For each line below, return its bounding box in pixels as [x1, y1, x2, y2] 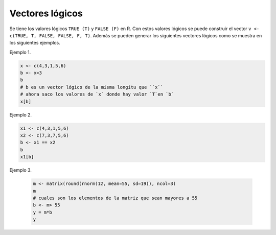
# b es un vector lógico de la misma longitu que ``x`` [20, 84, 164, 90]
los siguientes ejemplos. [9, 40, 61, 46]
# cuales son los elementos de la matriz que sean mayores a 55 [33, 195, 198, 201]
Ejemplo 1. [9, 49, 31, 55]
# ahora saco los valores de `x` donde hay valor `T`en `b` [20, 91, 174, 97]
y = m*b [33, 209, 52, 215]
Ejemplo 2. [9, 111, 32, 118]
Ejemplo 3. [9, 167, 32, 173]
